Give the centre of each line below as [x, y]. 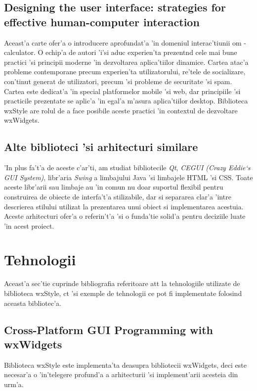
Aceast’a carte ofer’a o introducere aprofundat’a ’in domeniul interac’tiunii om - [125, 42]
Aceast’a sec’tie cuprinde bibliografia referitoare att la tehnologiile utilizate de [122, 283]
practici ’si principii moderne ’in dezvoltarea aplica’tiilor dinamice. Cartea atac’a [126, 62]
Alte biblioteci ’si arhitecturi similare [101, 147]
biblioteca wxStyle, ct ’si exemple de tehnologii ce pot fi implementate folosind [123, 293]
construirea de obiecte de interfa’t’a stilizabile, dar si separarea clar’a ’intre [118, 196]
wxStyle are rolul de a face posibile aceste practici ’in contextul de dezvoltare [121, 110]
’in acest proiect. [29, 225]
